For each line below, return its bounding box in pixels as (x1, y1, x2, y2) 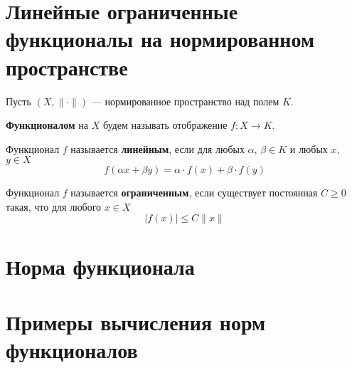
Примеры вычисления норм (6, 307, 266, 337)
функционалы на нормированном (6, 24, 315, 53)
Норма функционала (6, 251, 195, 280)
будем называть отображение (102, 117, 228, 132)
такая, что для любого (6, 199, 102, 214)
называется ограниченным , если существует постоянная (70, 185, 318, 200)
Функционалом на (6, 117, 88, 132)
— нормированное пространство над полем (91, 93, 279, 108)
